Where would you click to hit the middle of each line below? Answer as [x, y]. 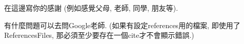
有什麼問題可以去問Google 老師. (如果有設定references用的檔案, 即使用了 [122, 25]
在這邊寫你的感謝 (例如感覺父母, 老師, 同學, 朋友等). [91, 8]
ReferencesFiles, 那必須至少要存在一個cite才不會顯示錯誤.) [99, 35]
